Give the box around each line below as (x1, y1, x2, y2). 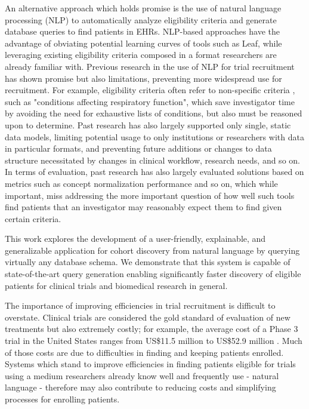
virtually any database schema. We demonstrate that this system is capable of (5, 256, 291, 268)
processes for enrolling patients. (5, 393, 120, 405)
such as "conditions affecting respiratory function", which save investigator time (5, 95, 295, 107)
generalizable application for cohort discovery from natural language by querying (5, 244, 300, 256)
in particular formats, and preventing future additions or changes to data (5, 142, 272, 155)
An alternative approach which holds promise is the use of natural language (5, 2, 282, 14)
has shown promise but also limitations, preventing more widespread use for (5, 72, 282, 84)
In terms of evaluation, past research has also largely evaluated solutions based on (5, 165, 304, 178)
